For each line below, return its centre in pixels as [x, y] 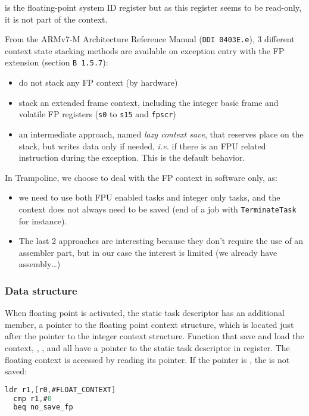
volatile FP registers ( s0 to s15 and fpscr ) [97, 114]
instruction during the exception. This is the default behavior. [132, 157]
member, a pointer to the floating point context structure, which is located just [149, 324]
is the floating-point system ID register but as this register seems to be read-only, [153, 7]
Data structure [41, 290]
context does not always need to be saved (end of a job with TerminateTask [157, 209]
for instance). [43, 220]
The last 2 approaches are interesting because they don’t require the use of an [161, 241]
